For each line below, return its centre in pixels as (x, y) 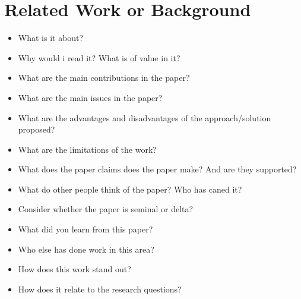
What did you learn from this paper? (85, 229)
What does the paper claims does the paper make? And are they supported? (157, 169)
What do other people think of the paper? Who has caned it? (130, 189)
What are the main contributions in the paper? (104, 78)
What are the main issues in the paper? (90, 97)
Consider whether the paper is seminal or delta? (106, 209)
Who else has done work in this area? (86, 249)
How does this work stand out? (75, 269)
